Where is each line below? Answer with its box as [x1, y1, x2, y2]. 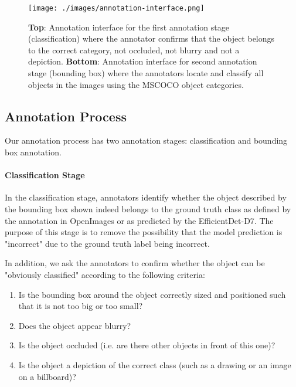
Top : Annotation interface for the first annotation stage [28, 21, 229, 33]
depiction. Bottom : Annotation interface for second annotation [28, 55, 257, 67]
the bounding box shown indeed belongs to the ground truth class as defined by [5, 203, 291, 215]
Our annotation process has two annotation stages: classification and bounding [5, 134, 288, 147]
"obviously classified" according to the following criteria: [5, 268, 205, 280]
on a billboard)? [18, 370, 76, 382]
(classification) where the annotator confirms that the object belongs [28, 32, 275, 45]
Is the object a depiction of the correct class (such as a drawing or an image [18, 358, 291, 371]
